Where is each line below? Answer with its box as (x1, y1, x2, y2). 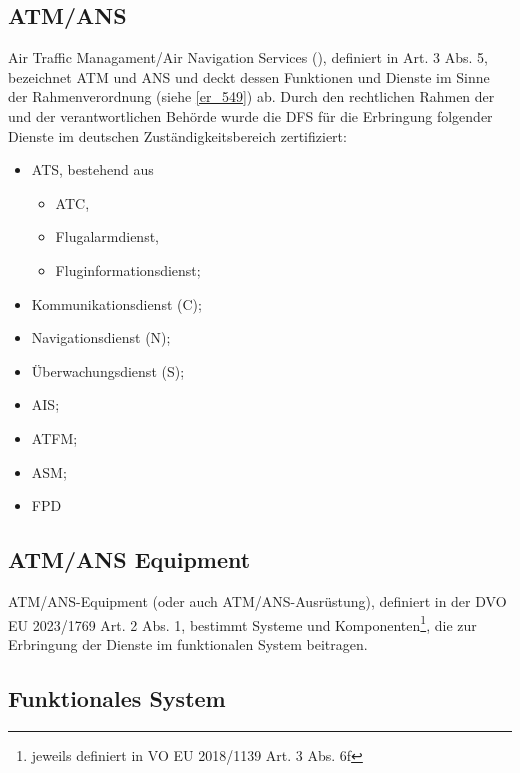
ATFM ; (31, 427, 78, 448)
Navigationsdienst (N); (31, 327, 171, 348)
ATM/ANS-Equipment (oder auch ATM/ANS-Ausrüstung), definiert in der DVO (8, 590, 507, 611)
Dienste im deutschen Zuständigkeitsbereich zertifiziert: (8, 125, 347, 146)
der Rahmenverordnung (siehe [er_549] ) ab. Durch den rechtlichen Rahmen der (8, 86, 495, 107)
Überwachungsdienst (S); (31, 360, 185, 381)
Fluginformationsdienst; (55, 259, 201, 280)
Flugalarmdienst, (55, 226, 159, 247)
